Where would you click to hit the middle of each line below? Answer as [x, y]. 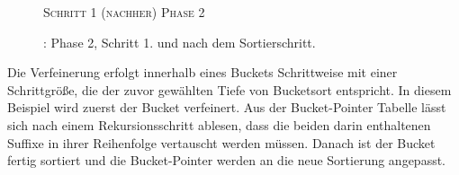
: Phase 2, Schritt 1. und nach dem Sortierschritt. [180, 42]
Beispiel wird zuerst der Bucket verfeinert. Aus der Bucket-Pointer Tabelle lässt [227, 107]
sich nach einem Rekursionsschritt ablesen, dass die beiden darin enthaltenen [219, 124]
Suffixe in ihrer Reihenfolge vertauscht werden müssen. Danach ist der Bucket [221, 142]
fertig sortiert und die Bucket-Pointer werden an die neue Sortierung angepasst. [227, 160]
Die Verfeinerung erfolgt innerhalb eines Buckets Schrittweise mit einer [202, 72]
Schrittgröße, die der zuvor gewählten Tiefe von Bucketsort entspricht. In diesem [229, 89]
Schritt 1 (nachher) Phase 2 [124, 12]
